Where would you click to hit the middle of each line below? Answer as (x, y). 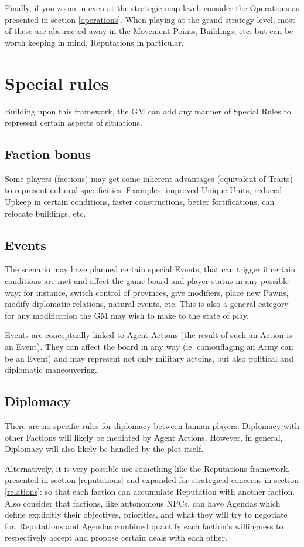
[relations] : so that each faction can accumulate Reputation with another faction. (150, 491)
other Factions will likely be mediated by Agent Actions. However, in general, (144, 437)
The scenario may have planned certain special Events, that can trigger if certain (150, 269)
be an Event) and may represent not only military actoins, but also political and (149, 358)
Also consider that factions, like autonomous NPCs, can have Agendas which (143, 503)
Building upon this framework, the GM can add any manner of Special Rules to (148, 111)
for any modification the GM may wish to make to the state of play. (127, 315)
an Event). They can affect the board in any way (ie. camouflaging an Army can (149, 347)
